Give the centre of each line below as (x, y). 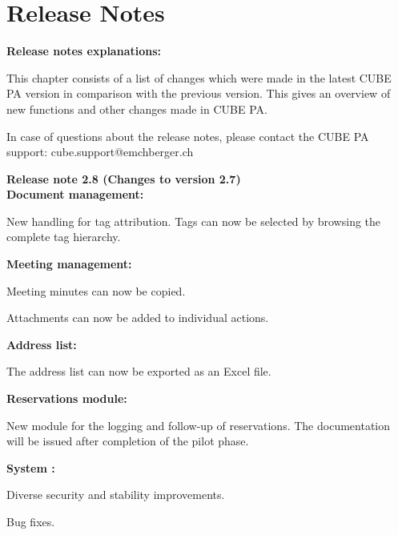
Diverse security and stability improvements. (116, 495)
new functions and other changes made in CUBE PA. (137, 109)
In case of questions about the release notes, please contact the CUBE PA (188, 136)
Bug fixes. (31, 521)
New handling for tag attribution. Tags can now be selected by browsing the (194, 221)
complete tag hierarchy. (64, 237)
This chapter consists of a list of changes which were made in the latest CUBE (199, 77)
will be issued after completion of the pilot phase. (128, 441)
